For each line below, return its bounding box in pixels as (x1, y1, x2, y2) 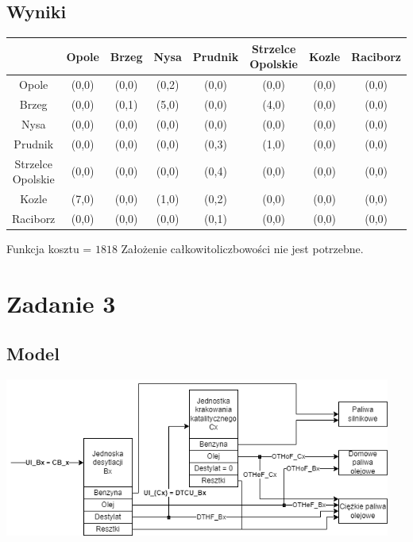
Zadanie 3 (6, 286, 116, 319)
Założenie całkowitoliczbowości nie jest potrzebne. (121, 240, 364, 256)
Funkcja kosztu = (6, 240, 92, 256)
